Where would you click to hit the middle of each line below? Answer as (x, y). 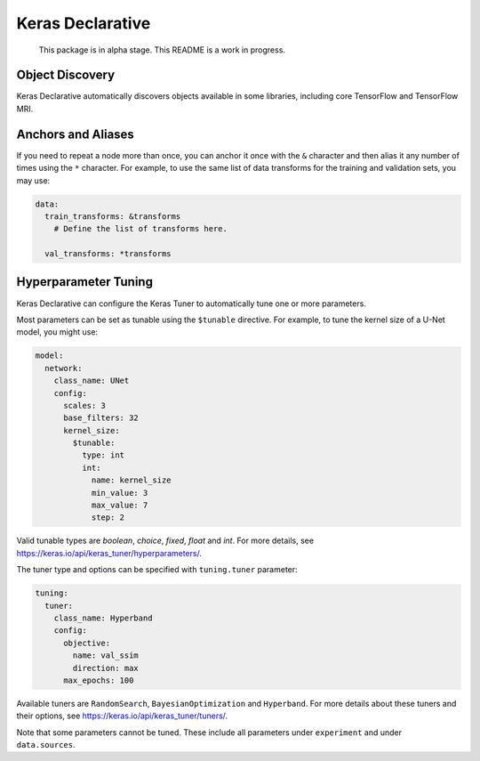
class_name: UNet (92, 381)
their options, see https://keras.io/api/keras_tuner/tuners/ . (122, 716)
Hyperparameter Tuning (84, 282)
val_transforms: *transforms (108, 254)
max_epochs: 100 (99, 680)
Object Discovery (66, 75)
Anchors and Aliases (76, 134)
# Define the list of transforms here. (141, 229)
